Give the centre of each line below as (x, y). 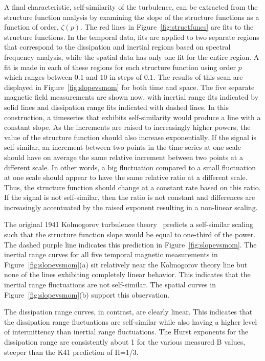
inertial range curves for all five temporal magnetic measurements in (111, 254)
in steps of (126, 77)
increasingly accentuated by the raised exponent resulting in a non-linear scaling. (131, 207)
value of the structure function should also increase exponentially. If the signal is (130, 137)
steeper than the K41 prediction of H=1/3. (71, 352)
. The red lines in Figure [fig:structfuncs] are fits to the (167, 27)
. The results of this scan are (198, 77)
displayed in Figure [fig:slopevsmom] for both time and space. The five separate (129, 87)
